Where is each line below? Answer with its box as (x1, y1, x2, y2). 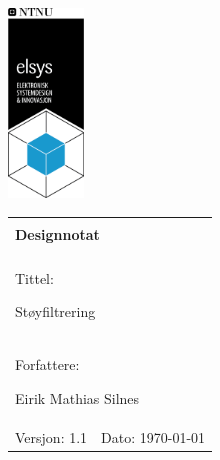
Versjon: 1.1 (15, 426, 88, 447)
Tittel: (15, 267, 54, 288)
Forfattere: (15, 354, 80, 375)
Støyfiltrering (15, 301, 96, 322)
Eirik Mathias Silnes (15, 387, 140, 408)
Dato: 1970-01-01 (101, 426, 206, 447)
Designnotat (15, 223, 100, 244)
